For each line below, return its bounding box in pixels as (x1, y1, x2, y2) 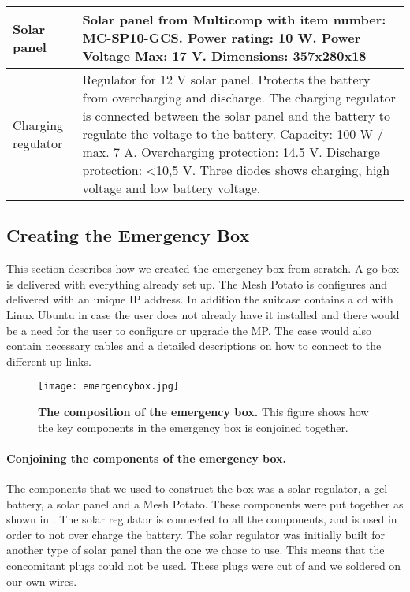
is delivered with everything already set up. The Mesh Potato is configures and (6, 275, 387, 292)
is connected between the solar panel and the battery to (82, 106, 390, 125)
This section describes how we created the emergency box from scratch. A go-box (6, 260, 399, 277)
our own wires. (6, 572, 77, 589)
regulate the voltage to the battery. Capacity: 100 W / (82, 125, 384, 143)
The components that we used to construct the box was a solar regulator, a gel (6, 480, 388, 496)
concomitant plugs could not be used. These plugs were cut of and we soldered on (6, 557, 401, 573)
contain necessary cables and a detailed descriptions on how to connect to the (6, 337, 382, 354)
